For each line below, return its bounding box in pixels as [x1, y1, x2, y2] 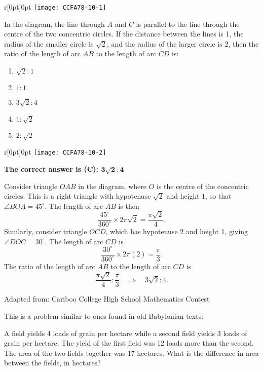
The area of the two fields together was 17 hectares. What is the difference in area [4, 347, 259, 358]
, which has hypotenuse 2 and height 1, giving [105, 226, 248, 237]
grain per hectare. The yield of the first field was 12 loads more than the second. [4, 338, 254, 348]
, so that [205, 191, 232, 201]
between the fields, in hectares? [4, 357, 101, 368]
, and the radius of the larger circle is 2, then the [106, 38, 259, 49]
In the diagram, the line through [4, 18, 105, 29]
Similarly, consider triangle [4, 226, 87, 237]
